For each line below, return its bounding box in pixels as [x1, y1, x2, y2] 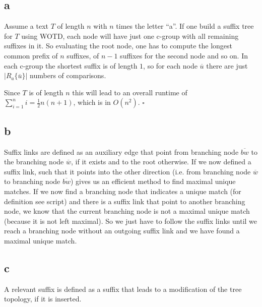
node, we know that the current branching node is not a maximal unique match [4, 206, 250, 216]
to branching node [4, 176, 60, 187]
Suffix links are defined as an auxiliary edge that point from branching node [4, 146, 239, 157]
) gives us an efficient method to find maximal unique [71, 176, 236, 187]
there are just [206, 60, 248, 71]
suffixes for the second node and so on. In [120, 50, 248, 60]
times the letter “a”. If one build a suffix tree [116, 21, 254, 31]
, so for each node [143, 60, 198, 71]
